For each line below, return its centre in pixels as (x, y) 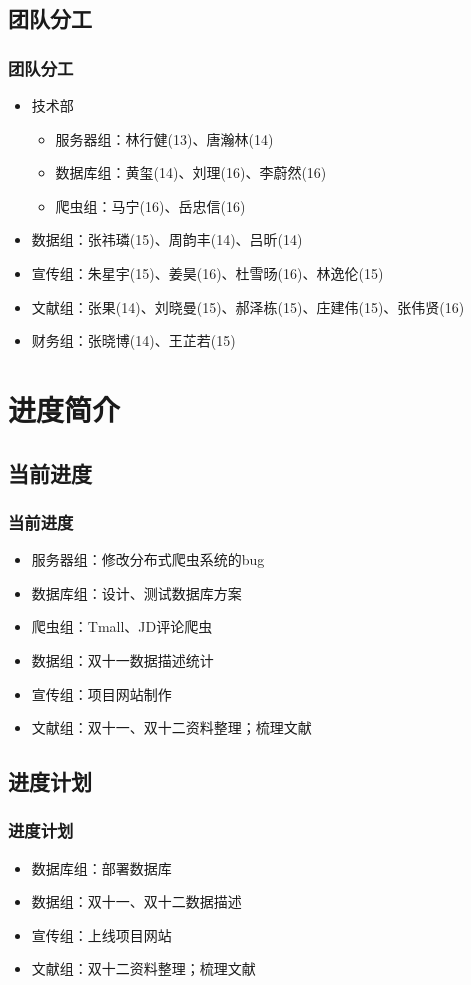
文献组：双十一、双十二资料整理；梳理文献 (171, 727)
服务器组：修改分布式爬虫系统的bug (148, 559)
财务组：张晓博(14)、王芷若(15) (133, 340)
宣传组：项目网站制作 (101, 693)
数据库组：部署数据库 (101, 867)
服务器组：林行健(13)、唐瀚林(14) (164, 138)
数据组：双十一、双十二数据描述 (136, 901)
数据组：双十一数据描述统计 (122, 659)
